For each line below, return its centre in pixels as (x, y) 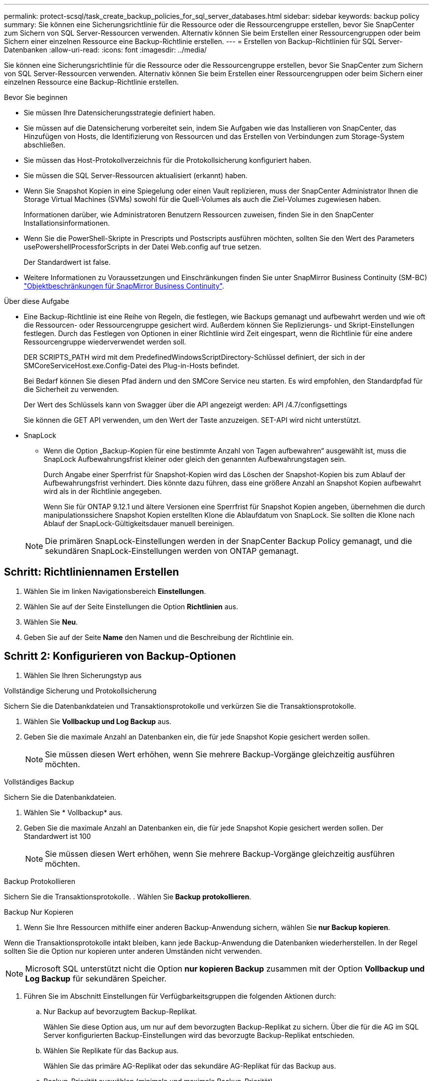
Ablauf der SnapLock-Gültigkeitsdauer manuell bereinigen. (139, 523)
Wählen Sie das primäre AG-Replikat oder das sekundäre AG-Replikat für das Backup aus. (190, 1066)
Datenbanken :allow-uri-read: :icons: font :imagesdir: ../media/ (106, 50)
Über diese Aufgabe (37, 301)
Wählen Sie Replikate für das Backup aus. (111, 1050)
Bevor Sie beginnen (36, 97)
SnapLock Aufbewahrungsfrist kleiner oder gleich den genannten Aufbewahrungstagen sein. (195, 459)
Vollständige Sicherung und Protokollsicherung (80, 690)
